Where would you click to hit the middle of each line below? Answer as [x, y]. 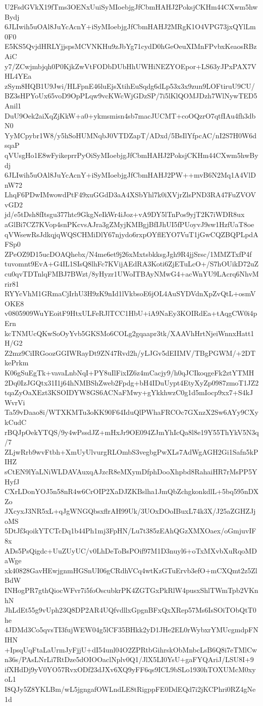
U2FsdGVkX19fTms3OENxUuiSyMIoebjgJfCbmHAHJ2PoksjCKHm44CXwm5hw [131, 7]
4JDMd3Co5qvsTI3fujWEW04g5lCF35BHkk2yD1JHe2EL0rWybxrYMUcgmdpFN [131, 630]
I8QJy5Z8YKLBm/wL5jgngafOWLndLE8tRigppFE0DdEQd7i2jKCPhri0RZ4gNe [130, 689]
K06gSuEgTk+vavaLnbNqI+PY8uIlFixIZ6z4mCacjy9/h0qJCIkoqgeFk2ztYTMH [129, 372]
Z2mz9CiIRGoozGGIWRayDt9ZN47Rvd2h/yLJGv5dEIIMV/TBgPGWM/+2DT [130, 352]
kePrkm [17, 363]
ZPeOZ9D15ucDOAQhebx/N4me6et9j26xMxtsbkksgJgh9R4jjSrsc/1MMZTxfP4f [128, 254]
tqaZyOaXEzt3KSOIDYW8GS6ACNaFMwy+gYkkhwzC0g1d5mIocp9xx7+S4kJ [129, 392]
